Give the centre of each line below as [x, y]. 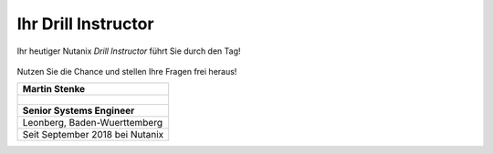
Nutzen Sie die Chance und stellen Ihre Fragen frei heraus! [127, 71]
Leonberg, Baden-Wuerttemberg [93, 123]
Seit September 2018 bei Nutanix [93, 135]
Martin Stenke [54, 89]
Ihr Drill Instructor [85, 24]
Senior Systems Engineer [79, 111]
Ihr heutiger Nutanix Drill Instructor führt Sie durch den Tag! [129, 51]
